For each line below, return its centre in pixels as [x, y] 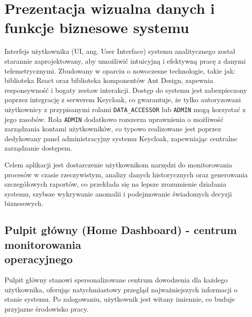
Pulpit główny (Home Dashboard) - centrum [121, 230]
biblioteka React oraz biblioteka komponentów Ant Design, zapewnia [109, 80]
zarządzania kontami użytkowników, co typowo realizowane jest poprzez [113, 129]
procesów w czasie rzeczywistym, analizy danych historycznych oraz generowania [126, 174]
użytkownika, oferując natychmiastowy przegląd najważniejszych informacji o [121, 289]
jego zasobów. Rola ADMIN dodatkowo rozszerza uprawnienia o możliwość [114, 119]
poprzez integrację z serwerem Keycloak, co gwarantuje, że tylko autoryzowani [123, 99]
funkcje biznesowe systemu [97, 27]
